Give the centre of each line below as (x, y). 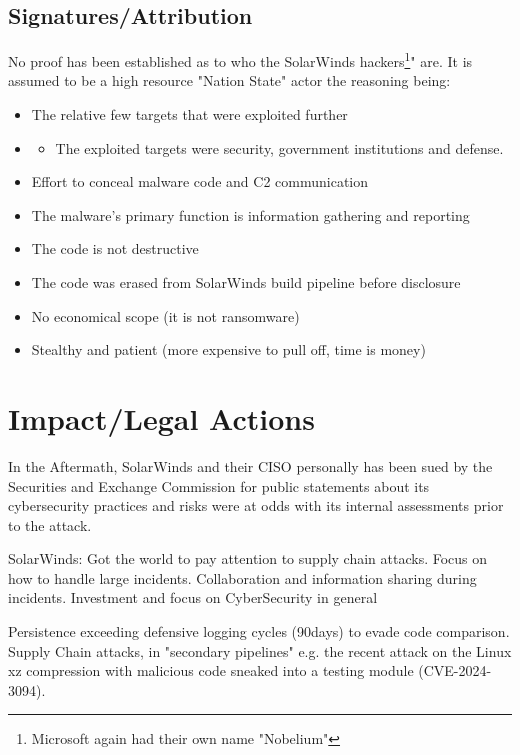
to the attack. (50, 524)
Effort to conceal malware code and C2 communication (200, 181)
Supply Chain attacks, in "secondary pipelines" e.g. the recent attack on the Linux (260, 650)
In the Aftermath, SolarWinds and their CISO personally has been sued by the (250, 465)
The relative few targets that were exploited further (189, 114)
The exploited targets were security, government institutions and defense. (279, 147)
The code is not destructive (115, 248)
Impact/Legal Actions (161, 417)
